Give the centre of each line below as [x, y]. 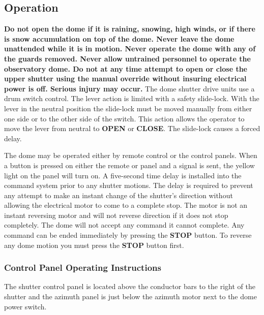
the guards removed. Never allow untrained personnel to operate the [127, 58]
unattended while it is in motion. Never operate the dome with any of [130, 49]
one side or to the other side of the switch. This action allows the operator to [124, 118]
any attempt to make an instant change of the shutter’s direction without [119, 195]
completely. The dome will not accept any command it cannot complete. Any [124, 225]
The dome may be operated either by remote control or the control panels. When [131, 155]
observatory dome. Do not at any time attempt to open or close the [126, 68]
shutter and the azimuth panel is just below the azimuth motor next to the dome [130, 296]
